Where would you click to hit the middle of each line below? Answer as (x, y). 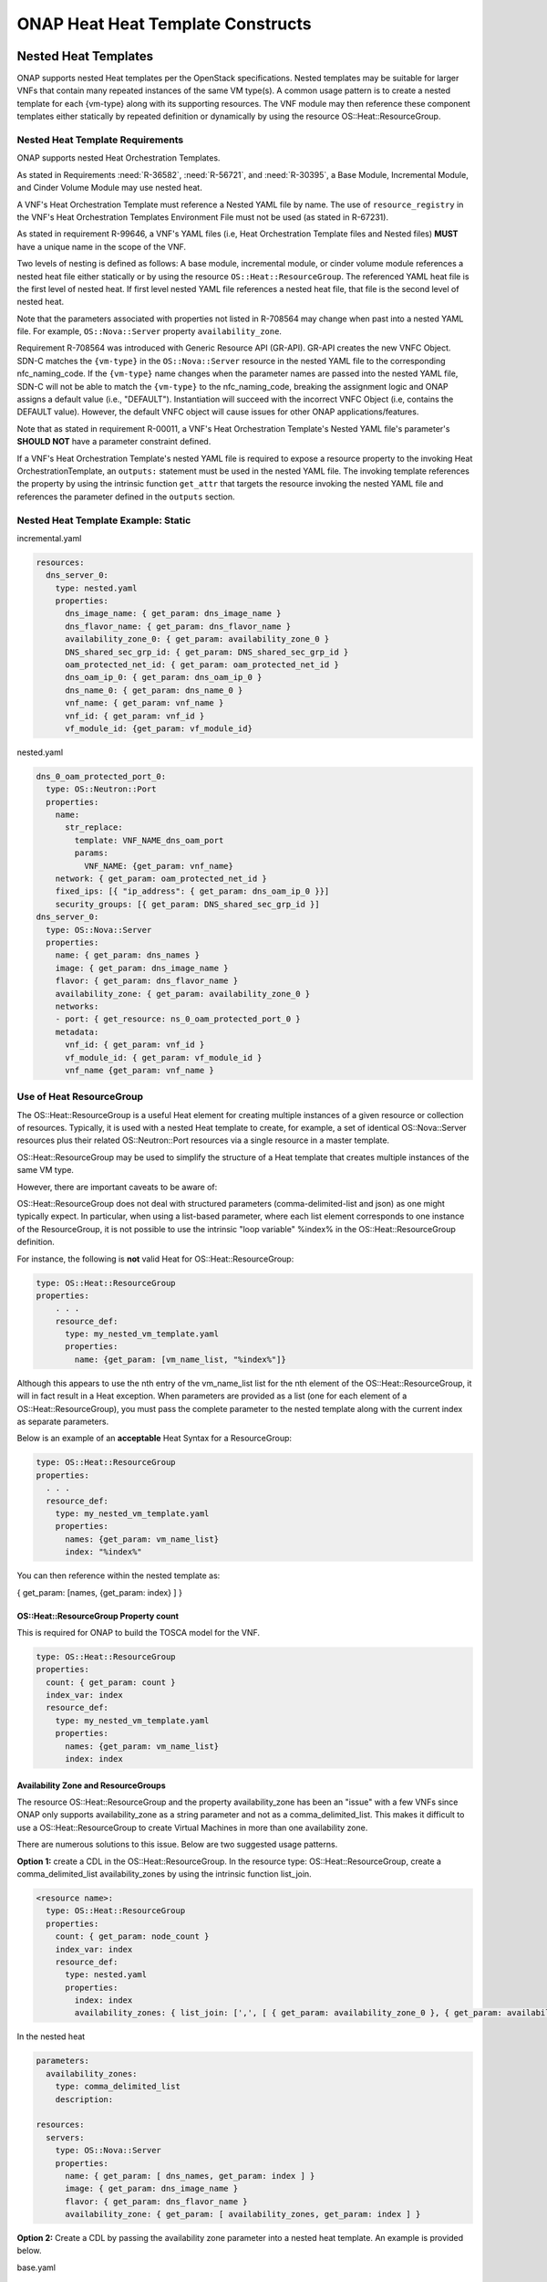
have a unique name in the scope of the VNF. (102, 246)
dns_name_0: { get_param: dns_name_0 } (154, 690)
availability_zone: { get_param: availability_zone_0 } (183, 994)
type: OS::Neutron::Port (101, 789)
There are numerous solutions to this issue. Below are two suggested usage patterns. (177, 1845)
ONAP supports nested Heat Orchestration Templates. (119, 158)
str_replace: (94, 827)
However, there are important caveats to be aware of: (117, 1187)
